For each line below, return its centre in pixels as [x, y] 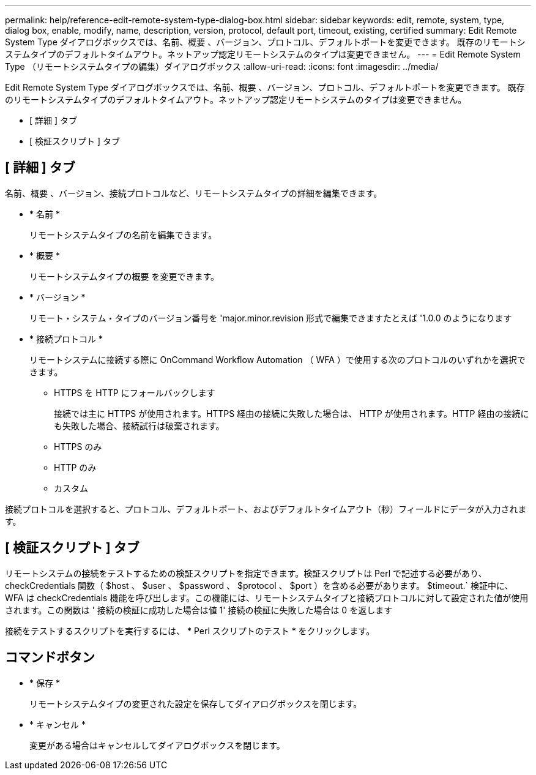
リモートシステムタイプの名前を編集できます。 [123, 234]
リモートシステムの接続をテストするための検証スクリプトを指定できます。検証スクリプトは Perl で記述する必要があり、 [246, 573]
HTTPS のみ [78, 446]
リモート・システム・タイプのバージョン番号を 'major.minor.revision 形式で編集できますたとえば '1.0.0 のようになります [271, 318]
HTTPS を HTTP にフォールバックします [135, 392]
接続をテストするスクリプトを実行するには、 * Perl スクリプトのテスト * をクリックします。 [190, 631]
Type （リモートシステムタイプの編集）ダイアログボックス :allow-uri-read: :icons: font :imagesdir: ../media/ [222, 66]
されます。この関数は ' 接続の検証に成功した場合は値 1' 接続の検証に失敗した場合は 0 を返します [199, 610]
